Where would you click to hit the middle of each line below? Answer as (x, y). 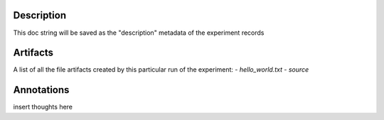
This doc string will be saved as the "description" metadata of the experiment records (139, 33)
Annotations (41, 90)
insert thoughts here (43, 107)
